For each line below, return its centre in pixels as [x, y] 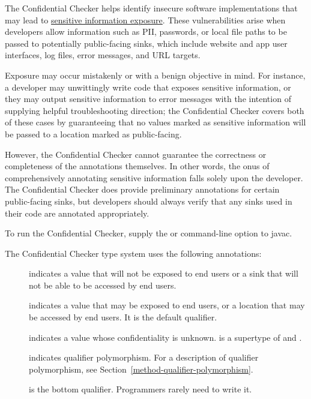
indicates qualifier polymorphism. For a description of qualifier [144, 357]
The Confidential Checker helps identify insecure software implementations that [151, 8]
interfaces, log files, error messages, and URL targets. [103, 55]
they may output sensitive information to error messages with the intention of [148, 99]
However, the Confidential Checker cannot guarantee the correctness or [136, 154]
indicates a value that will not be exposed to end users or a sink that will [164, 273]
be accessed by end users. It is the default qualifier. [123, 317]
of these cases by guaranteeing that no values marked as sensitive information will [155, 122]
